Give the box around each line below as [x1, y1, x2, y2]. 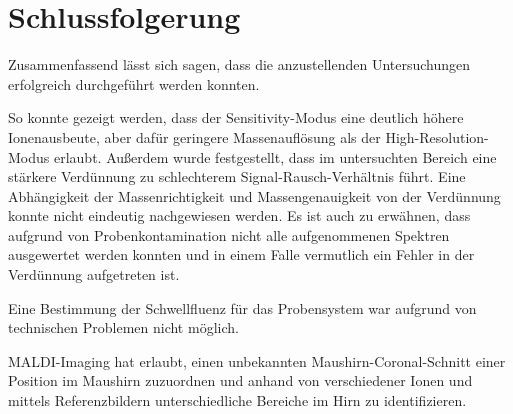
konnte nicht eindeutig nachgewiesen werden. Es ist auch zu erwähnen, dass [8, 205, 471, 226]
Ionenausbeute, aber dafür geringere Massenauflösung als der [8, 126, 381, 147]
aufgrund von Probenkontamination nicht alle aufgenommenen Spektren [8, 224, 450, 245]
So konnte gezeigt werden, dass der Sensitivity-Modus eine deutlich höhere [8, 107, 464, 128]
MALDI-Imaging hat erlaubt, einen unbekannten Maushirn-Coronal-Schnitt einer [8, 350, 506, 371]
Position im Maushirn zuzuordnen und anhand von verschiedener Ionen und [8, 370, 473, 391]
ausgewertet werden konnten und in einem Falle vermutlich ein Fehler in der [8, 244, 475, 265]
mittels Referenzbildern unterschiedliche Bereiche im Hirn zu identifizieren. [8, 390, 467, 411]
